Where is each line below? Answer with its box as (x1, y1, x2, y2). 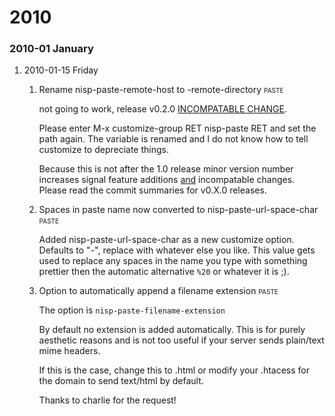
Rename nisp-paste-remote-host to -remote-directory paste (38, 84, 284, 96)
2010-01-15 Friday (23, 64, 99, 76)
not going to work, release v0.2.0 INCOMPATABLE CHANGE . (38, 103, 288, 115)
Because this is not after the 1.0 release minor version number (38, 163, 294, 175)
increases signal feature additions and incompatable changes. (38, 174, 296, 186)
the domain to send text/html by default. (38, 375, 204, 387)
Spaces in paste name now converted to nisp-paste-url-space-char (38, 204, 319, 216)
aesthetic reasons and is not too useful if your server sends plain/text (38, 334, 325, 346)
